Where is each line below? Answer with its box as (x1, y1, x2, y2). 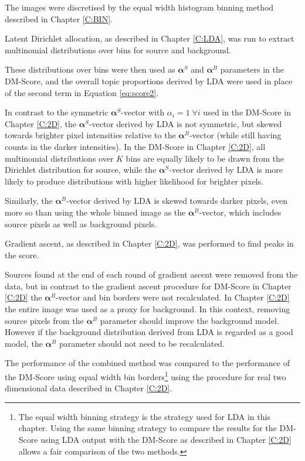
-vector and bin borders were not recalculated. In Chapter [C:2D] (55, 291, 290, 303)
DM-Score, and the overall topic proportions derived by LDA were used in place (5, 74, 293, 87)
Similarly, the (5, 194, 53, 207)
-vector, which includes (199, 206, 282, 218)
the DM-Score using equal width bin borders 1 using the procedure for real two (5, 369, 286, 383)
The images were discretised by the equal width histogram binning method (5, 1, 274, 13)
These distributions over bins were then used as (5, 63, 175, 76)
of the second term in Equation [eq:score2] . (5, 86, 159, 98)
